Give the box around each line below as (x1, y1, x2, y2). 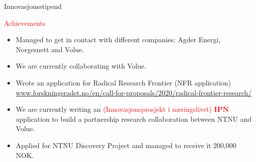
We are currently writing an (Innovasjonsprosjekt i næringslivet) (15, 104, 212, 114)
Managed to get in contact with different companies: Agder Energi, (15, 34, 221, 45)
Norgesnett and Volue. (15, 44, 84, 54)
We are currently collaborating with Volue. (15, 61, 146, 71)
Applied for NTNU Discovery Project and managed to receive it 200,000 (15, 140, 237, 150)
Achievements (4, 17, 46, 28)
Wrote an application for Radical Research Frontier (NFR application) (15, 77, 231, 87)
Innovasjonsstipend (4, 1, 62, 11)
